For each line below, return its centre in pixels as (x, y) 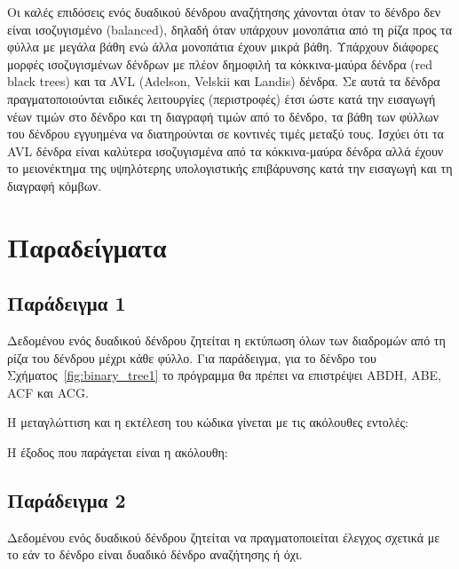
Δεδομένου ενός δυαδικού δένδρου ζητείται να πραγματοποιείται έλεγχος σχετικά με (224, 537)
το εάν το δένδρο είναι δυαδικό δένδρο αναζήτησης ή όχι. (155, 554)
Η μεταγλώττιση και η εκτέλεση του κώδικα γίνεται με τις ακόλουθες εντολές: (208, 422)
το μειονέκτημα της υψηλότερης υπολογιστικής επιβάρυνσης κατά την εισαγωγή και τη (230, 168)
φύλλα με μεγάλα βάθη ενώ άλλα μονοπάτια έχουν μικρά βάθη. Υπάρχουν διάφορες (223, 47)
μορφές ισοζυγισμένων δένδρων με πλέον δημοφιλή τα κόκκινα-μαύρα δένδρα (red (220, 63)
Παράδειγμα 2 (67, 500)
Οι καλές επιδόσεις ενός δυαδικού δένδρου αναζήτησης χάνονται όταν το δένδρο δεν (224, 12)
